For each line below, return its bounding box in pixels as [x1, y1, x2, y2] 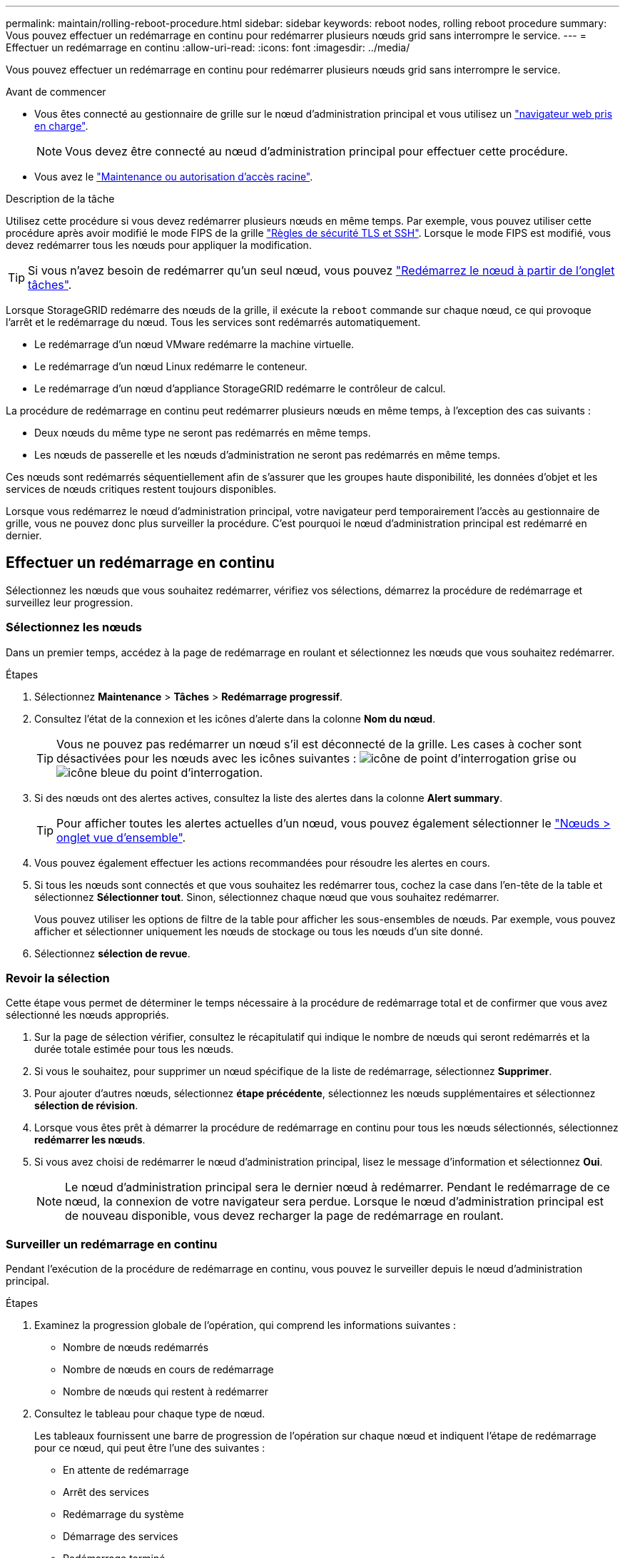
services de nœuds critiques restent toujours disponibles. [6, 483, 277, 495]
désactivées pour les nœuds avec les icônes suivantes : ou [56, 750, 576, 765]
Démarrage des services [63, 1530, 178, 1543]
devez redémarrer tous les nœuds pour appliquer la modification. [6, 239, 312, 251]
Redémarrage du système [63, 1508, 184, 1521]
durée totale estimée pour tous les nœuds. [34, 1043, 234, 1056]
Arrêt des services [63, 1486, 149, 1499]
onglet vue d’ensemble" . [56, 830, 186, 845]
